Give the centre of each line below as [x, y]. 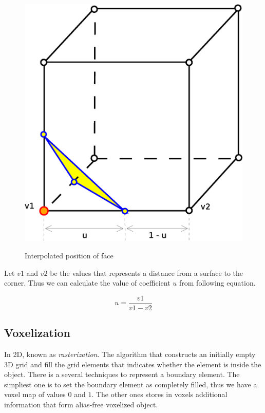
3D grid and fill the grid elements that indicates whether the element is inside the [133, 364]
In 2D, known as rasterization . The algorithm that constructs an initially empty [130, 354]
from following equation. [217, 283]
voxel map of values [35, 394]
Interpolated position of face [69, 255]
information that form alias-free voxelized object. [81, 404]
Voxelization [37, 333]
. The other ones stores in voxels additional [159, 394]
